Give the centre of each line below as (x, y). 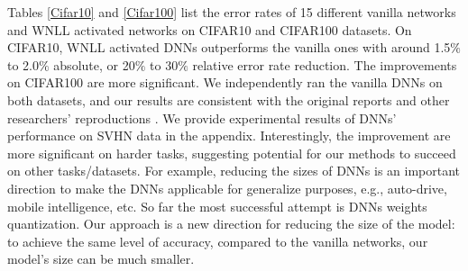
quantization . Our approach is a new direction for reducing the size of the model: (231, 224)
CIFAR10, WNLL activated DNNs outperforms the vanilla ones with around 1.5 (229, 47)
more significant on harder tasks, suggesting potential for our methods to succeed (232, 153)
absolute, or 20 (94, 64)
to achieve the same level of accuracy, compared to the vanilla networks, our (218, 241)
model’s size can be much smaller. (101, 259)
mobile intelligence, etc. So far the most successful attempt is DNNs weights (217, 206)
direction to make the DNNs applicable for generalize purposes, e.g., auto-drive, (227, 188)
